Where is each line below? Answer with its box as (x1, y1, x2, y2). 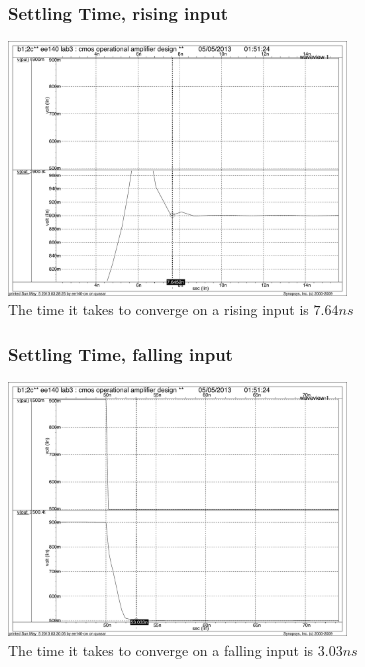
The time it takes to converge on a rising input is (8, 299, 309, 320)
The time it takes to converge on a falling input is (8, 640, 314, 660)
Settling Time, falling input (8, 341, 233, 366)
